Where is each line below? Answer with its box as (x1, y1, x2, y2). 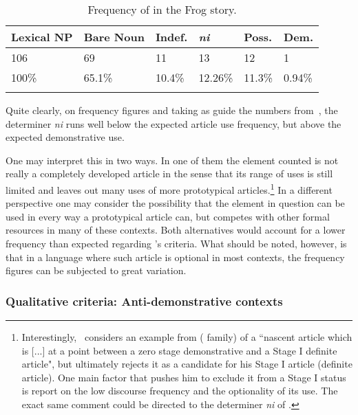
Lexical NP (11, 29, 73, 45)
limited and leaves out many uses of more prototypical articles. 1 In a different (6, 180, 333, 197)
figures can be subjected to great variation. (6, 263, 187, 278)
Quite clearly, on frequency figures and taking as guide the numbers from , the (6, 103, 338, 117)
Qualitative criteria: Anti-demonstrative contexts (6, 292, 283, 309)
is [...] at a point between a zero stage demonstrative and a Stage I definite (21, 343, 337, 357)
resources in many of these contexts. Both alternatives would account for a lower (6, 223, 346, 237)
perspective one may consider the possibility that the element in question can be (6, 196, 345, 210)
